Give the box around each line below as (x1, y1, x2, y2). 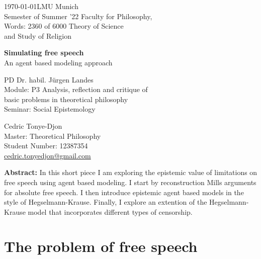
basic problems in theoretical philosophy (4, 94, 128, 104)
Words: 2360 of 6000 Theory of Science (4, 21, 124, 31)
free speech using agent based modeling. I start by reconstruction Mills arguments (4, 177, 256, 187)
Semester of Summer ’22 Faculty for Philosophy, (4, 11, 152, 21)
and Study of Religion (4, 30, 72, 41)
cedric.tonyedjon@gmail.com (4, 150, 91, 160)
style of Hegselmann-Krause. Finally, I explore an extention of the (4, 197, 207, 207)
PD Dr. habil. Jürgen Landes (4, 74, 94, 84)
